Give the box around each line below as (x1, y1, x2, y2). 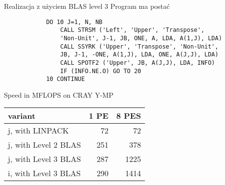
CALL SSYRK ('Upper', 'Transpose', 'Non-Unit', (60, 43, 219, 50)
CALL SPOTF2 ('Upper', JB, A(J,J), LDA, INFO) (60, 59, 215, 66)
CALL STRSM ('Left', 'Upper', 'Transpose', (60, 26, 205, 34)
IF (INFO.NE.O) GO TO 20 (60, 67, 141, 75)
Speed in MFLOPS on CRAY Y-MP (4, 89, 113, 100)
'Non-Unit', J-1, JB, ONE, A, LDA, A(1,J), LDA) (60, 34, 222, 42)
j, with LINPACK (8, 125, 69, 136)
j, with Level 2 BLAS (8, 139, 81, 151)
